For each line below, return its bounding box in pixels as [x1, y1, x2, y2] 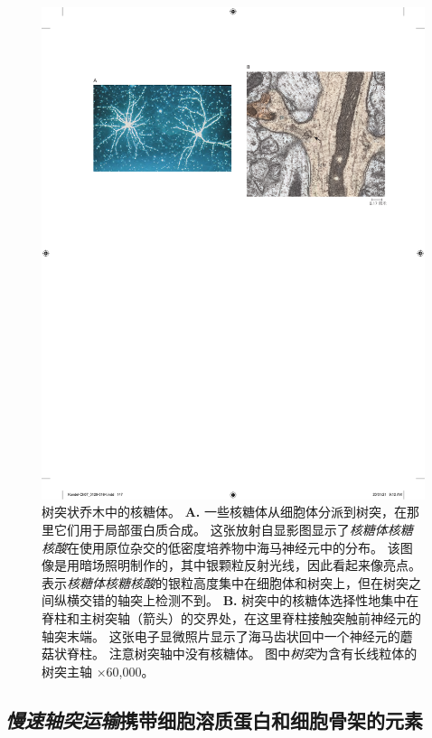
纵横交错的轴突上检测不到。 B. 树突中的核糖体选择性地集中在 [53, 591, 419, 610]
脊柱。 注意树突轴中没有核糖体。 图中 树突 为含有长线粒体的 [66, 644, 418, 663]
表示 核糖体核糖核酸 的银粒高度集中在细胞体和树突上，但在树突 [42, 573, 409, 592]
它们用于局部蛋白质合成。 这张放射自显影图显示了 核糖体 [53, 519, 388, 538]
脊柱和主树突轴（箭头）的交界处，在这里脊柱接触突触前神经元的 [42, 608, 421, 627]
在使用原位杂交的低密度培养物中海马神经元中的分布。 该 [67, 537, 400, 556]
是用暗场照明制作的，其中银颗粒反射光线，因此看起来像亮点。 [53, 556, 421, 575]
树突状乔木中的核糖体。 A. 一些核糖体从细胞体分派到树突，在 [42, 502, 407, 521]
